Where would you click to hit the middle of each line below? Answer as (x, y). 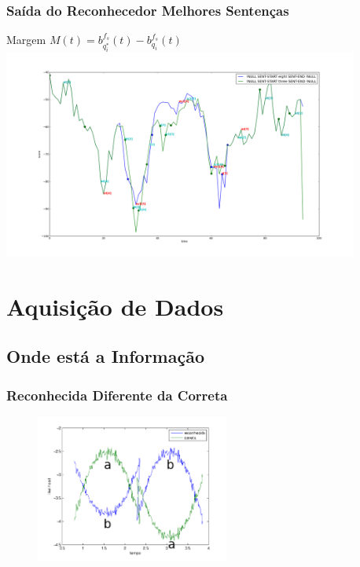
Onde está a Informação (106, 356)
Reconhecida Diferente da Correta (117, 395)
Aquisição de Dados (115, 306)
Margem (26, 40)
